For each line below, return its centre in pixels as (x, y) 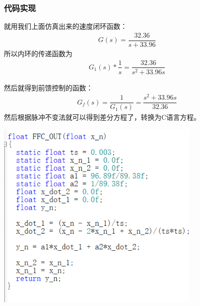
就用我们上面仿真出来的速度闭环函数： (66, 26)
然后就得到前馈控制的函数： (48, 87)
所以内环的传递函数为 (38, 53)
